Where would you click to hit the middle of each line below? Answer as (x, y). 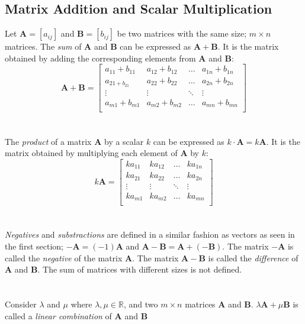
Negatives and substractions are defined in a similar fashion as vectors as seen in (150, 234)
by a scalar (124, 141)
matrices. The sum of (43, 46)
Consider (21, 304)
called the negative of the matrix (64, 257)
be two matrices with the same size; (182, 33)
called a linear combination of (58, 315)
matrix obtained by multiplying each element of (91, 153)
